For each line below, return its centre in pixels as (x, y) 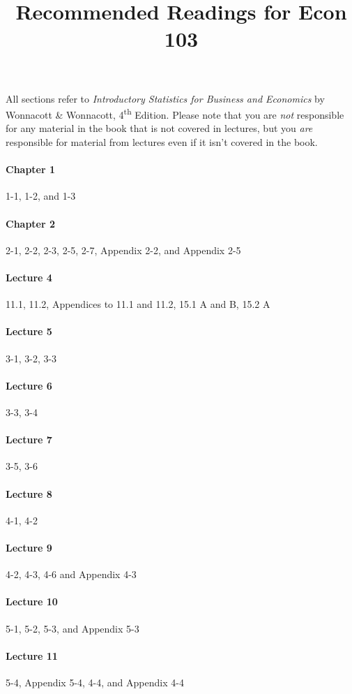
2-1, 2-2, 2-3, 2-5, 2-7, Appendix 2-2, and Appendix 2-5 (123, 250)
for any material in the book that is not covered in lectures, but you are (159, 128)
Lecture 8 (29, 493)
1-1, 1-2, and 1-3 (41, 196)
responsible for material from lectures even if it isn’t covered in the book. (162, 142)
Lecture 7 (29, 440)
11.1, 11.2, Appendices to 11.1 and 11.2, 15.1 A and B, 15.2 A (138, 304)
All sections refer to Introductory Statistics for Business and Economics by (165, 98)
